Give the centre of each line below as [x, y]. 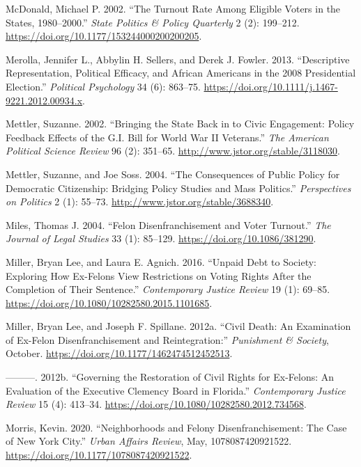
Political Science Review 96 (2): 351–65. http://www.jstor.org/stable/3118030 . [173, 151]
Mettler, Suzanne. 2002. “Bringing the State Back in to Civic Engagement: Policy [180, 124]
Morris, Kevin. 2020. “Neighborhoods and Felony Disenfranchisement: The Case [176, 427]
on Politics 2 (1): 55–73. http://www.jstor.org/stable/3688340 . [140, 201]
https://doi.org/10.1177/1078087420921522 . [99, 455]
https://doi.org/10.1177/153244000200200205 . [104, 36]
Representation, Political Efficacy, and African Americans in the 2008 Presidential [181, 73]
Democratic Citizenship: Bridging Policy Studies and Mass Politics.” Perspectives [178, 188]
